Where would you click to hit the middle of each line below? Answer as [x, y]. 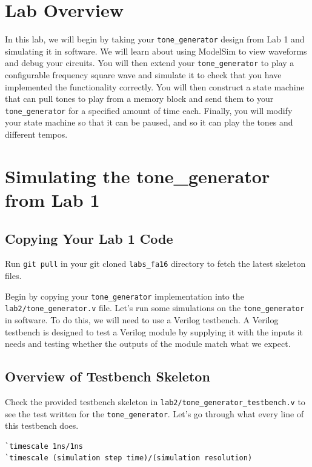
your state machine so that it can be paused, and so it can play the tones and [149, 122]
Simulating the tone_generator [138, 176]
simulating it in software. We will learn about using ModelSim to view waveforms [156, 51]
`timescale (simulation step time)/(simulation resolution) [129, 458]
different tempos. [36, 134]
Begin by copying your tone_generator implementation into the [124, 296]
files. [13, 276]
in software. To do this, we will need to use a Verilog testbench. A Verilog [142, 319]
